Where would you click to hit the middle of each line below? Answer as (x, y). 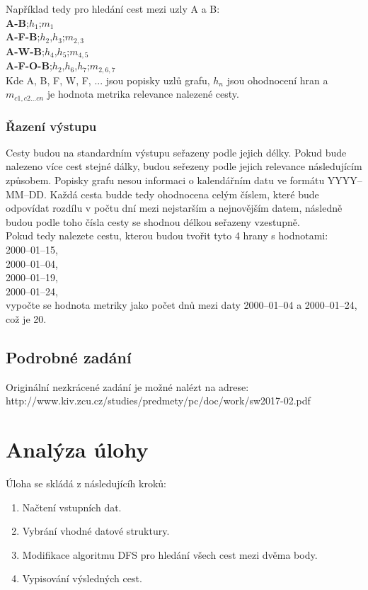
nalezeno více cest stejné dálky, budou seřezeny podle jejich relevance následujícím (184, 166)
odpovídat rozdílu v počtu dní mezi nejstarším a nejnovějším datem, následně (174, 208)
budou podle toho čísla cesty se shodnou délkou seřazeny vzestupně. (153, 221)
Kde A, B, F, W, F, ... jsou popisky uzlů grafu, (108, 80)
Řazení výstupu (51, 126)
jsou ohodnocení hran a (277, 80)
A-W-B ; (25, 51)
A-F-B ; (23, 36)
